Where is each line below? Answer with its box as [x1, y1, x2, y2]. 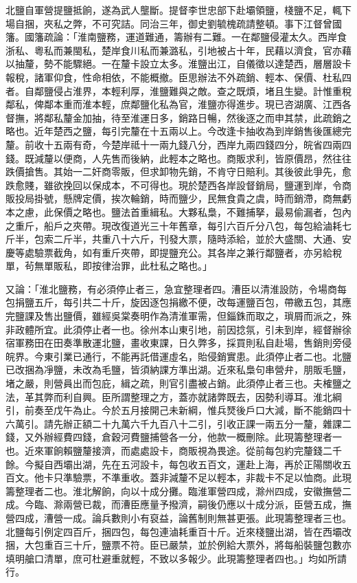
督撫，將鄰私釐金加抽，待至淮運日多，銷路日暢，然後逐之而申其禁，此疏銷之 [5, 110, 352, 124]
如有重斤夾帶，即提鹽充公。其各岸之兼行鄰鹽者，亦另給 [82, 245, 332, 259]
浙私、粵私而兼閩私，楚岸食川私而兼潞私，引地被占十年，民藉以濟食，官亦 [5, 43, 342, 57]
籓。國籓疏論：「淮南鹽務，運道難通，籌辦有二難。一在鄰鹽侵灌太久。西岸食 [5, 30, 347, 44]
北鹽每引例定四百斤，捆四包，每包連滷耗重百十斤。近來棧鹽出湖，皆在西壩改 [5, 524, 352, 538]
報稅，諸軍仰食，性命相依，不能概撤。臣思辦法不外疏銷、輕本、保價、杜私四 [5, 69, 352, 84]
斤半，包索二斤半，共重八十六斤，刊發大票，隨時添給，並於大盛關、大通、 [5, 232, 342, 246]
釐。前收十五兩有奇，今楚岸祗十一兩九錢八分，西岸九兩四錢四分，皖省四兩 [5, 137, 342, 151]
